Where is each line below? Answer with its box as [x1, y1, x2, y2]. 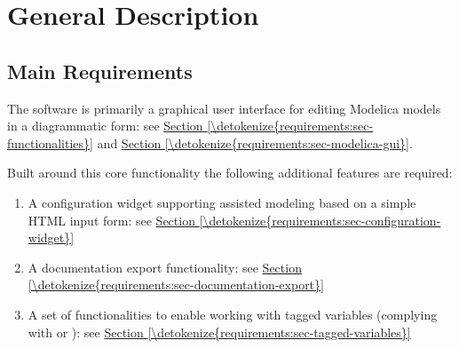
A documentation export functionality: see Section [28, 257, 302, 276]
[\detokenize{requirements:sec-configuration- [199, 210, 441, 229]
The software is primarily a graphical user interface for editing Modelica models [7, 99, 441, 117]
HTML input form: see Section [28, 210, 195, 229]
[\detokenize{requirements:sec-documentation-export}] [28, 275, 324, 294]
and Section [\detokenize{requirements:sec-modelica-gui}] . [97, 133, 413, 152]
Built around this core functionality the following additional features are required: [7, 163, 453, 182]
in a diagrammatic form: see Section [7, 116, 203, 135]
